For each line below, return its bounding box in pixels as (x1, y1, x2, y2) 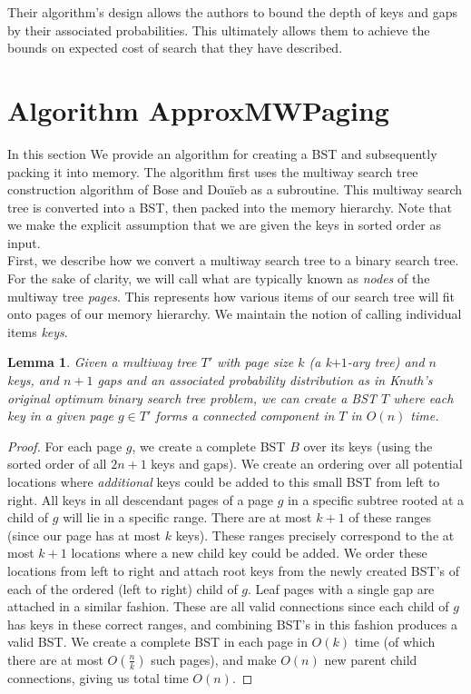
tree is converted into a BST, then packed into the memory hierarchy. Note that (7, 197, 453, 216)
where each (393, 388, 454, 407)
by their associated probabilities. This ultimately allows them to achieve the (7, 20, 430, 39)
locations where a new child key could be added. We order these (71, 543, 427, 562)
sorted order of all (7, 454, 107, 473)
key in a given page (7, 406, 114, 425)
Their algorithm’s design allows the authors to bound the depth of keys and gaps (7, 3, 458, 21)
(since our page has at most (7, 525, 162, 544)
